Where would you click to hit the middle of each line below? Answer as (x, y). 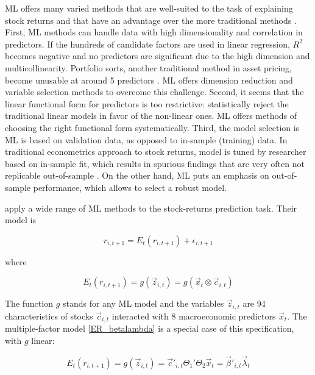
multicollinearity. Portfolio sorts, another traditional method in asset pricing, (148, 67)
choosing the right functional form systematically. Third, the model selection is (152, 127)
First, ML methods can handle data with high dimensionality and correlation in (154, 32)
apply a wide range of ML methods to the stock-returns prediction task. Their (151, 208)
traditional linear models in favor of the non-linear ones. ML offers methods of (151, 116)
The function (29, 303)
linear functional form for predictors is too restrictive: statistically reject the (147, 103)
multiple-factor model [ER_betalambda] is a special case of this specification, (150, 328)
